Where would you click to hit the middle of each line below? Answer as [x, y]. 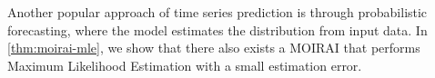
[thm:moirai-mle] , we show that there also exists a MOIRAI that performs [214, 48]
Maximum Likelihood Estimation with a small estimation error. [185, 65]
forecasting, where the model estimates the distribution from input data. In [217, 29]
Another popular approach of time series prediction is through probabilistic [217, 12]
